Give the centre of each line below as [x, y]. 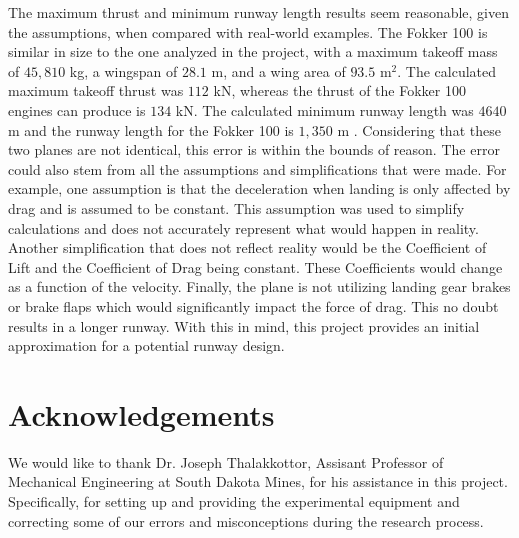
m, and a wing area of [278, 70]
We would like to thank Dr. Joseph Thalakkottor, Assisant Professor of [226, 461]
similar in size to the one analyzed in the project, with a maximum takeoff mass [253, 51]
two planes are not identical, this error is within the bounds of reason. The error [254, 149]
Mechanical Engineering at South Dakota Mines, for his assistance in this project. [258, 481]
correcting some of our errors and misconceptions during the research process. [246, 520]
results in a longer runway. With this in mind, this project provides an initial [244, 325]
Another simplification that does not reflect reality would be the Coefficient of [247, 247]
